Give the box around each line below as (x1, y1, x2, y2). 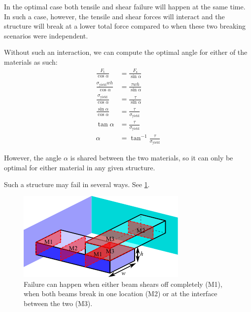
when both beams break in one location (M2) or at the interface (24, 288, 217, 299)
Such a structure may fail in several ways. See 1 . (4, 179, 150, 189)
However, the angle (4, 153, 62, 163)
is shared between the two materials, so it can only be (70, 153, 233, 163)
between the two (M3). (24, 298, 93, 309)
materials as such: (4, 56, 58, 67)
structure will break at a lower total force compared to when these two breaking (4, 21, 246, 31)
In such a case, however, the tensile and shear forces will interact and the (4, 11, 225, 21)
